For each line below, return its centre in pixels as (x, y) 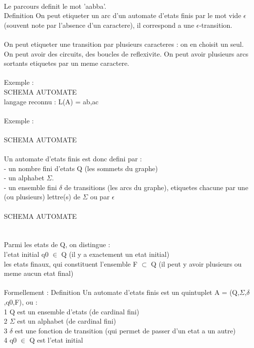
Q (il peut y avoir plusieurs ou (196, 263)
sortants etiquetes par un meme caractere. (67, 63)
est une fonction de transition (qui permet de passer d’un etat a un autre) (125, 330)
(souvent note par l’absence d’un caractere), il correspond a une (99, 25)
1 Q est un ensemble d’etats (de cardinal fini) (72, 311)
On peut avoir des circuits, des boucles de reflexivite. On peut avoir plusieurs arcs (126, 53)
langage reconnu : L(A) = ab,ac (51, 101)
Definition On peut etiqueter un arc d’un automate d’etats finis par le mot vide (123, 15)
